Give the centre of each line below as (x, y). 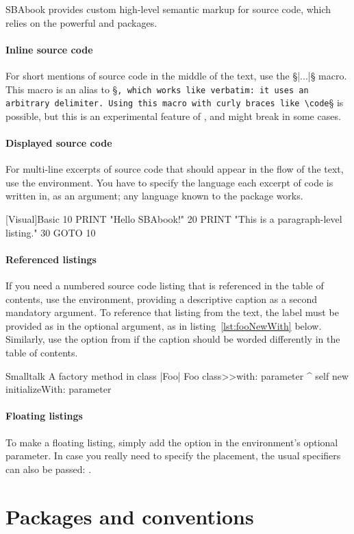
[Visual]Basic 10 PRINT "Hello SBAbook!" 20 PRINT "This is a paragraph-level (174, 219)
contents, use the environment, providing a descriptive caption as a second (162, 299)
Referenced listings (51, 259)
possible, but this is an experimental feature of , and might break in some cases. (173, 116)
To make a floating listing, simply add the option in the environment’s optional (172, 442)
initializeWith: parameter (59, 389)
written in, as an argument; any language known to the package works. (154, 196)
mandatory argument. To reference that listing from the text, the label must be (172, 312)
